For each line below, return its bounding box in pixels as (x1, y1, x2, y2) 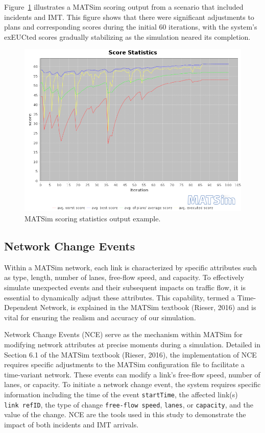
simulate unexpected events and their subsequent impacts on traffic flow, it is (4, 282, 246, 292)
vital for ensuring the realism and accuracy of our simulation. (4, 312, 196, 322)
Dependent (4, 302, 38, 313)
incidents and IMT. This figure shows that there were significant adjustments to (4, 11, 254, 22)
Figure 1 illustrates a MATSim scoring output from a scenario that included (4, 2, 244, 12)
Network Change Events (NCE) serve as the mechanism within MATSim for (4, 329, 243, 340)
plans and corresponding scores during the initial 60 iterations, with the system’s (4, 21, 257, 32)
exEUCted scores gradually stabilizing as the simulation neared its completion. (4, 31, 251, 42)
